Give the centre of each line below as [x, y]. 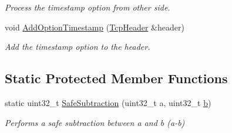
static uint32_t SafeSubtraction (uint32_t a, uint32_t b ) [108, 102]
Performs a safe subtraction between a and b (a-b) [95, 122]
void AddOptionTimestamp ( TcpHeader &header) [95, 27]
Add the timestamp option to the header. [78, 47]
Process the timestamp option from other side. [88, 7]
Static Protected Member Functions [116, 78]
